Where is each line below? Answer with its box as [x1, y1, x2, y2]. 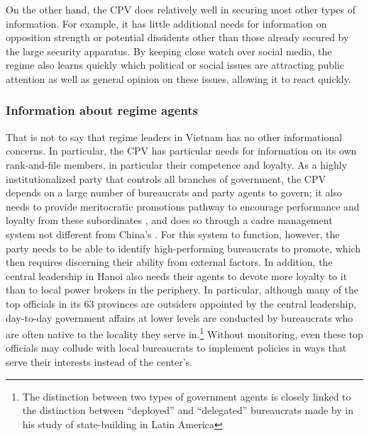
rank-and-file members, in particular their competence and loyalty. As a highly [6, 157, 348, 172]
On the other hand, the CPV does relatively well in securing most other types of [6, 2, 356, 16]
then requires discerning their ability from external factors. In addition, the [6, 255, 333, 269]
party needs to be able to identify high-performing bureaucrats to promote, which [6, 240, 361, 255]
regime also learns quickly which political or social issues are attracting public [6, 57, 345, 72]
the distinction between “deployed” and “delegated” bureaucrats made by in [22, 403, 353, 418]
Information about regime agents [6, 101, 198, 119]
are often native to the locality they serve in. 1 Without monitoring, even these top [6, 325, 363, 341]
